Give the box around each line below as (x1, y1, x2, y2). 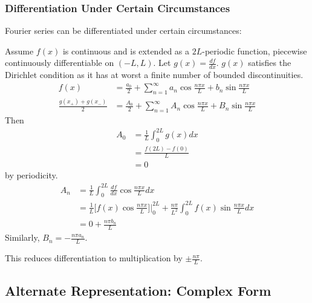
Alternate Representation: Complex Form (5, 281, 271, 300)
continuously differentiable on (5, 56, 114, 69)
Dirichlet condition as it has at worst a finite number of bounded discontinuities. (5, 68, 304, 81)
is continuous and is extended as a (62, 44, 190, 57)
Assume (5, 44, 34, 57)
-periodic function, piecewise (202, 44, 307, 57)
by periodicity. (5, 169, 58, 181)
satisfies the (248, 56, 291, 69)
